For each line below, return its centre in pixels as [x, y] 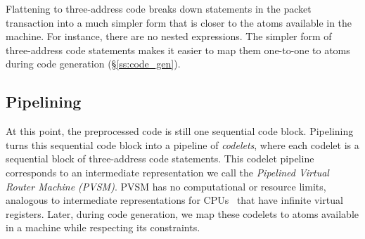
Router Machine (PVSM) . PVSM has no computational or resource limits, [166, 186]
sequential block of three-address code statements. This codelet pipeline [160, 159]
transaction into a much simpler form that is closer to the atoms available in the [179, 22]
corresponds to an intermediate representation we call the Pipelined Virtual [167, 172]
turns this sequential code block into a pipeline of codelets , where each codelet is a [182, 144]
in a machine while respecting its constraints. [103, 227]
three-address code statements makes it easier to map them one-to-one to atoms [178, 50]
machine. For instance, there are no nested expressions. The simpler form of [169, 36]
